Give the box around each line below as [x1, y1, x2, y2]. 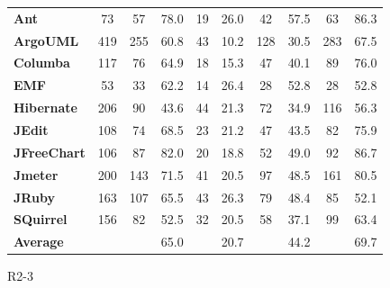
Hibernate [14, 98, 77, 117]
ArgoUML [14, 31, 79, 49]
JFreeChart [14, 142, 86, 161]
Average [14, 232, 64, 251]
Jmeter [14, 165, 59, 184]
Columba [14, 53, 70, 72]
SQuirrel [14, 210, 68, 229]
